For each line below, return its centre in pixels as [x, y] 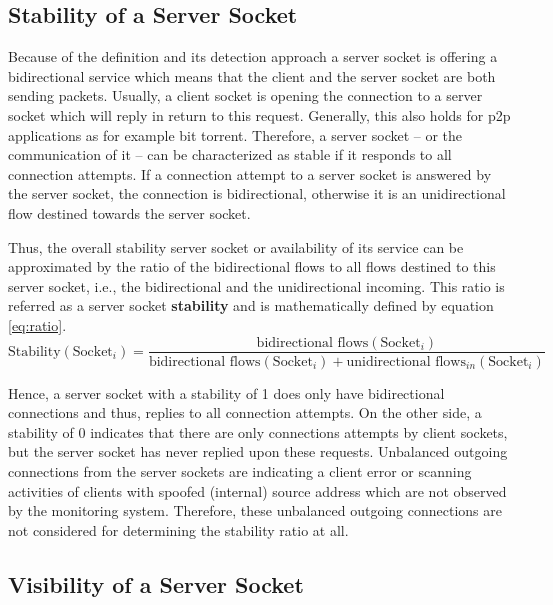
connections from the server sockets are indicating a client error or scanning [240, 470]
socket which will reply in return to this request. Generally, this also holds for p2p [259, 114]
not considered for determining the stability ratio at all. [178, 529]
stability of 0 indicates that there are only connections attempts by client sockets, [258, 431]
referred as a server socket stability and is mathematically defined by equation [251, 305]
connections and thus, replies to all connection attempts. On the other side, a [245, 412]
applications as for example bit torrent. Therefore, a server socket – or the [235, 134]
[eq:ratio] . [37, 324]
